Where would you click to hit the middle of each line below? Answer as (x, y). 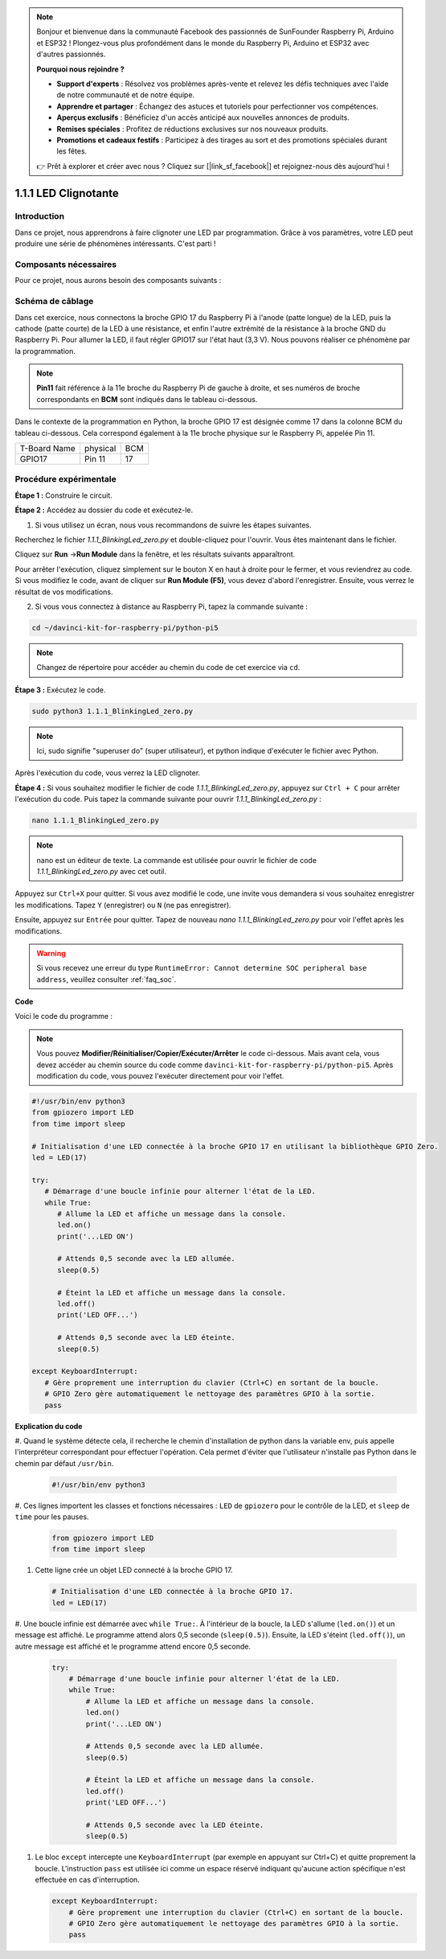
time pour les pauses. (52, 1517)
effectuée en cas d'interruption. (87, 1880)
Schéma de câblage (54, 302)
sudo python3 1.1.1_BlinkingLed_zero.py (112, 711)
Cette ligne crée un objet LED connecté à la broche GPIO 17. (134, 1570)
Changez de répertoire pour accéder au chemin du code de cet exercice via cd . (168, 667)
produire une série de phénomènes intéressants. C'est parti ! (115, 244)
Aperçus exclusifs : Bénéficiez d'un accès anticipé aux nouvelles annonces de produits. (203, 117)
